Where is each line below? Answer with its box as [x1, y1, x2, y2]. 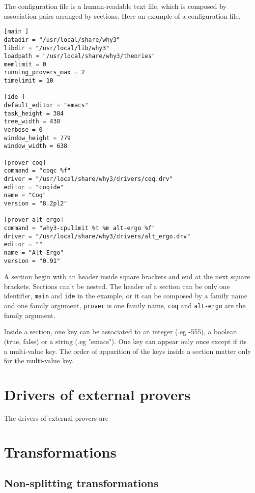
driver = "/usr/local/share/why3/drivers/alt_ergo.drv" [4, 232, 191, 240]
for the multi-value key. [4, 355, 74, 366]
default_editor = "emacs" [4, 102, 88, 109]
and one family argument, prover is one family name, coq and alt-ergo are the [4, 300, 246, 311]
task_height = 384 [4, 110, 64, 117]
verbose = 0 [4, 126, 43, 134]
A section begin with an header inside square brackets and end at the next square [4, 271, 250, 282]
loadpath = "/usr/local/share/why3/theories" [4, 53, 155, 60]
